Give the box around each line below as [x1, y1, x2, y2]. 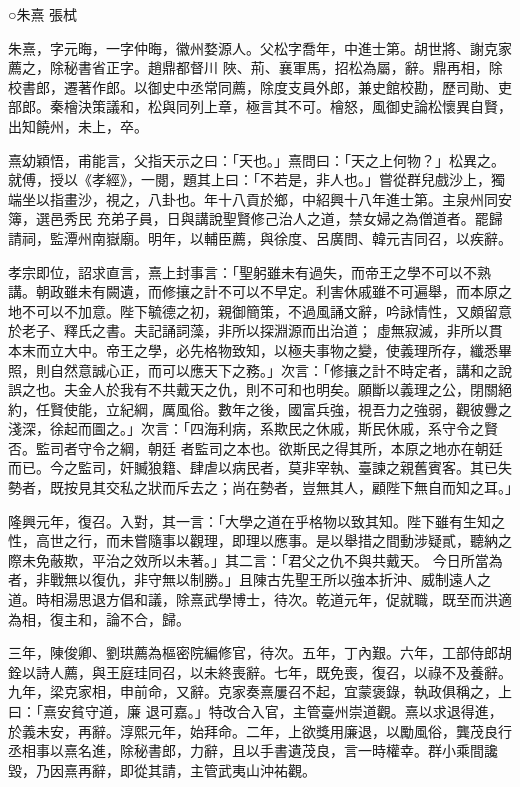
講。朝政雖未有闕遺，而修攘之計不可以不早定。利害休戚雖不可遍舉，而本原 [8, 281, 498, 302]
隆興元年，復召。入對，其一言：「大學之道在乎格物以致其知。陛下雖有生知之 [8, 510, 505, 531]
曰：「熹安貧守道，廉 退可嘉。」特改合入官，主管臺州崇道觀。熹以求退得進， [8, 701, 503, 721]
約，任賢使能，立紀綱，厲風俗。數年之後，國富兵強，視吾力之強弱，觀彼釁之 [8, 398, 512, 419]
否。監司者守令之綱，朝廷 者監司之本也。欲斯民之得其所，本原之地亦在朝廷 [8, 437, 503, 458]
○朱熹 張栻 [8, 4, 78, 24]
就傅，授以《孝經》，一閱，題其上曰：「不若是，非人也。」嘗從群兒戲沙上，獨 [8, 169, 505, 190]
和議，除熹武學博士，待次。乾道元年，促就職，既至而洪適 [133, 589, 512, 610]
